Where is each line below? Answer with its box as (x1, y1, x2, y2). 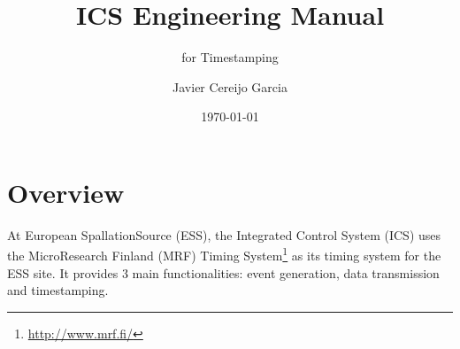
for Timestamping (181, 48, 279, 66)
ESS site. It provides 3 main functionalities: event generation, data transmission (7, 263, 440, 282)
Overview (7, 174, 125, 210)
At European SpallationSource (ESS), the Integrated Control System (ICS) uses (7, 225, 441, 244)
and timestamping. (7, 281, 109, 299)
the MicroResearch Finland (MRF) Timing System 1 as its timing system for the (7, 244, 441, 265)
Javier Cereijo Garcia (172, 77, 287, 96)
